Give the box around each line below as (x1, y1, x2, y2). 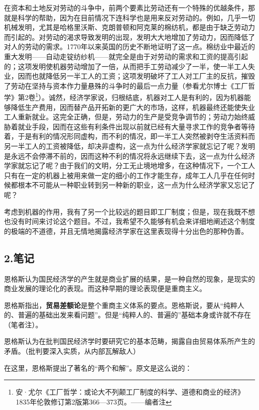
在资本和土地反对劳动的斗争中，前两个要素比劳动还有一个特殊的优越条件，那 (4, 2, 255, 12)
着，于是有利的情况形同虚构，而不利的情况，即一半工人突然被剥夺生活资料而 (4, 131, 255, 141)
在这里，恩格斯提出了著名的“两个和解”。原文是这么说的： (4, 362, 192, 373)
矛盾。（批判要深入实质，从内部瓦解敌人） (4, 346, 140, 356)
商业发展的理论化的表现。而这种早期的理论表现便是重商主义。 (4, 283, 206, 294)
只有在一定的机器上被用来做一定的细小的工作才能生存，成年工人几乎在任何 (4, 170, 248, 180)
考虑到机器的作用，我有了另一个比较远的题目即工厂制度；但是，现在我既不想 (4, 206, 255, 216)
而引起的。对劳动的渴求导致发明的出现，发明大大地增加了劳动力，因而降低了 (4, 31, 255, 42)
